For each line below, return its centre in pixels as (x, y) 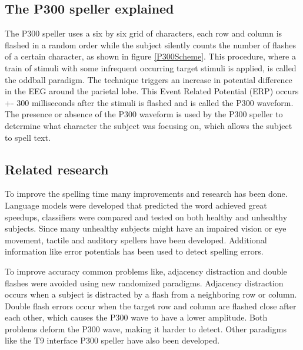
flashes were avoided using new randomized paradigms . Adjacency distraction (144, 283)
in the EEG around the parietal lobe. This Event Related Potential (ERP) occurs (152, 91)
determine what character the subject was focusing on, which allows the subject (149, 125)
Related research (57, 169)
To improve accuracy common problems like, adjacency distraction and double (146, 271)
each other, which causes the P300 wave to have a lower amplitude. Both (136, 317)
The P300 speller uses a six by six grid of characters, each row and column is (144, 33)
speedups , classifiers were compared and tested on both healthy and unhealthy (146, 217)
